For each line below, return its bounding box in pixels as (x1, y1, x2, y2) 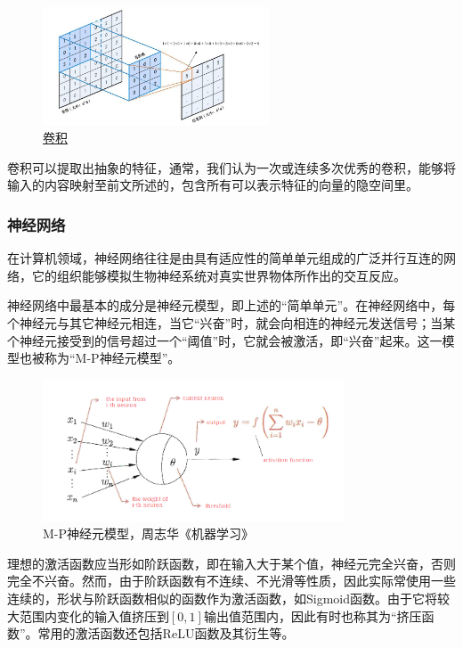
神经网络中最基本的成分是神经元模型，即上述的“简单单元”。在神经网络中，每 (7, 296, 456, 315)
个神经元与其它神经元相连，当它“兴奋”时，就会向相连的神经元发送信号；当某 (7, 313, 456, 332)
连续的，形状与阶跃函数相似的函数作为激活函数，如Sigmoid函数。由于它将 (7, 589, 438, 608)
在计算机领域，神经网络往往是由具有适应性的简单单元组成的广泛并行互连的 (7, 249, 443, 267)
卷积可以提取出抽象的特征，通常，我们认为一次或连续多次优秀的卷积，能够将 (7, 158, 456, 176)
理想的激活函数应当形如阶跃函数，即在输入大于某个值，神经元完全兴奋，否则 (7, 554, 456, 572)
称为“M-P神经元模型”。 (44, 349, 181, 367)
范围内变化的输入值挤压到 (19, 606, 169, 625)
